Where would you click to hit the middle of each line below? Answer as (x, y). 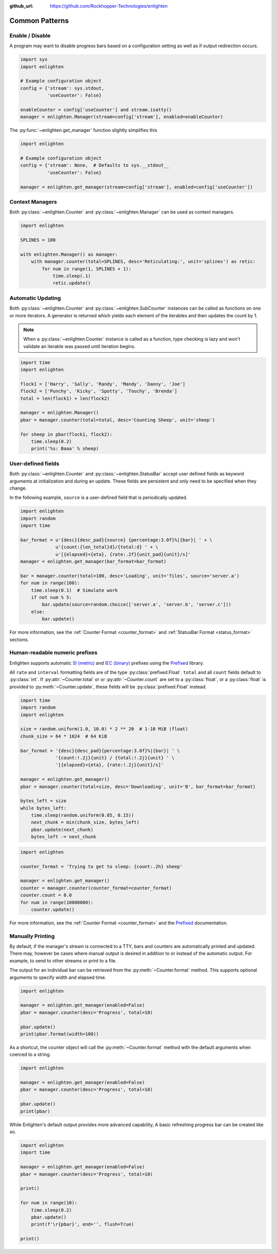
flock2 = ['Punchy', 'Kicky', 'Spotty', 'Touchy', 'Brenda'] (99, 391)
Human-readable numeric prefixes (53, 653)
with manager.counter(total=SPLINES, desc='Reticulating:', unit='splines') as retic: (143, 262)
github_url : (21, 6)
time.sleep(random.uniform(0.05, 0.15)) (83, 815)
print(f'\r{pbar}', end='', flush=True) (83, 1224)
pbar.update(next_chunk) (62, 829)
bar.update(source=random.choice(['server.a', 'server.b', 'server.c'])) (137, 605)
